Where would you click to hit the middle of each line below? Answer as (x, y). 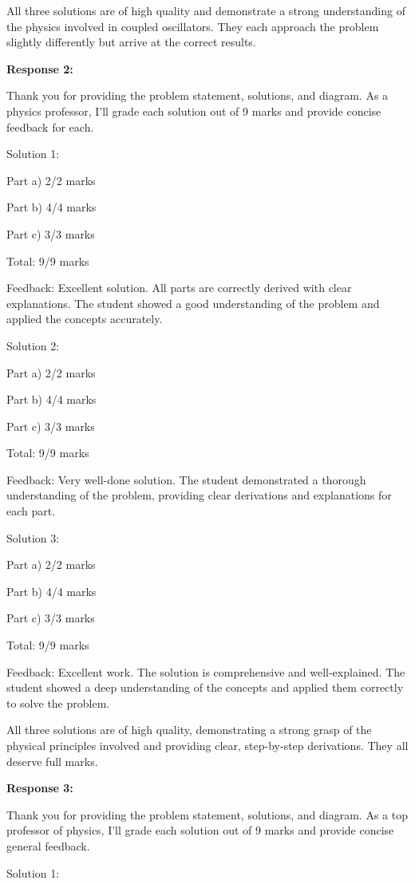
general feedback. (48, 845)
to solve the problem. (58, 702)
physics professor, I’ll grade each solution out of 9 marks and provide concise (194, 110)
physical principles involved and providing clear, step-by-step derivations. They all (207, 745)
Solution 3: (33, 537)
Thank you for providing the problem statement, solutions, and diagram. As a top (207, 814)
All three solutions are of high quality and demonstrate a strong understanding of (206, 10)
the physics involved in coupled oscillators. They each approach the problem (193, 26)
